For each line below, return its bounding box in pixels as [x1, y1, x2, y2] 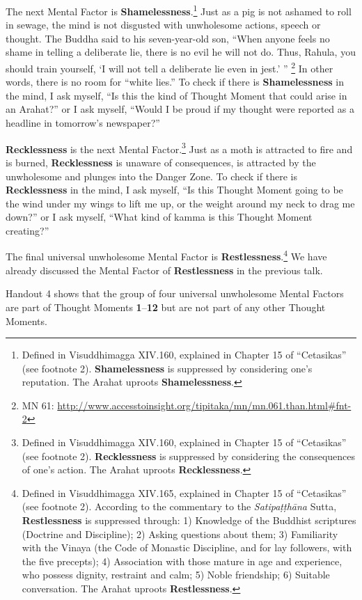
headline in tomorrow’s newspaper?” [6, 116, 160, 130]
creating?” [6, 223, 49, 237]
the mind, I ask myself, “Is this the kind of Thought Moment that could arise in [6, 88, 347, 102]
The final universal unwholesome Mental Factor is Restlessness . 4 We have [6, 247, 327, 264]
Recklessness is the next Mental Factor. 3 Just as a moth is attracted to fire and [6, 139, 353, 156]
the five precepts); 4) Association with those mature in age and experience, [22, 553, 343, 568]
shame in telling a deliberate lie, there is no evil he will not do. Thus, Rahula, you [6, 45, 356, 59]
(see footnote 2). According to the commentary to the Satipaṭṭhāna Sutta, [22, 499, 337, 514]
